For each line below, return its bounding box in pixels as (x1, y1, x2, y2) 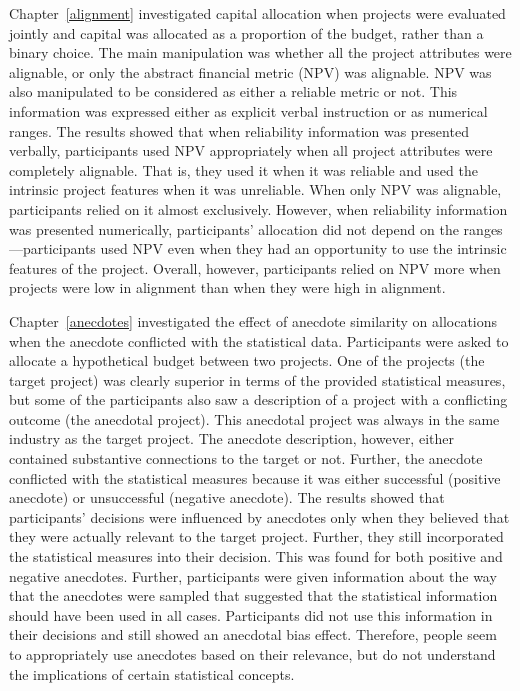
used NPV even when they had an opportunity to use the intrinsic (100, 238, 507, 259)
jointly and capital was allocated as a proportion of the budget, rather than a (9, 22, 484, 43)
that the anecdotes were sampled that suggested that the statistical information (9, 585, 498, 606)
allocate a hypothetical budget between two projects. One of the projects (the (9, 350, 485, 371)
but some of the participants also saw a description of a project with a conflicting (9, 389, 508, 410)
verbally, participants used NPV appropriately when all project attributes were (9, 140, 493, 161)
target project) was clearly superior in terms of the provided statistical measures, (9, 369, 506, 390)
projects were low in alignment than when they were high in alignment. (9, 277, 446, 298)
